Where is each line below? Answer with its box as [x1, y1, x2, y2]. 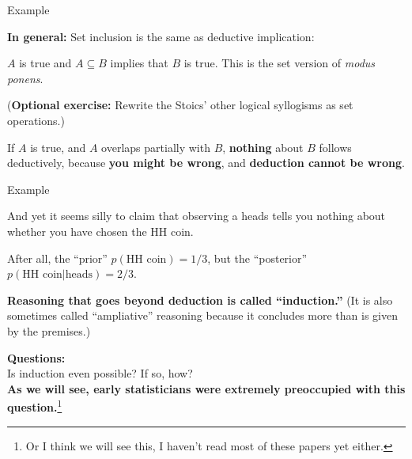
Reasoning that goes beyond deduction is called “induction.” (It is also [7, 291, 393, 308]
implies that [110, 55, 168, 71]
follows [319, 138, 352, 155]
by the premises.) [7, 322, 91, 339]
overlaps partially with [101, 138, 210, 155]
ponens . [7, 70, 43, 86]
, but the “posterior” [207, 249, 308, 266]
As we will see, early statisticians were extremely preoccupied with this [7, 380, 406, 396]
